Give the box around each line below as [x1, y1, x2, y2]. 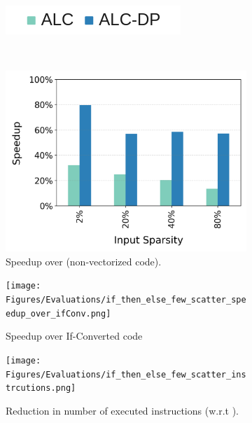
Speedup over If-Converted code [6, 328, 143, 343]
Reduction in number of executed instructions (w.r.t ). [6, 403, 239, 417]
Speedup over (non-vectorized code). [6, 254, 162, 268]
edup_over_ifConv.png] [6, 308, 111, 319]
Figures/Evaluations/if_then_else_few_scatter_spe [6, 295, 246, 305]
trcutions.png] [6, 383, 76, 394]
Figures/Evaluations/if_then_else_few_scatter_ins [6, 369, 246, 380]
